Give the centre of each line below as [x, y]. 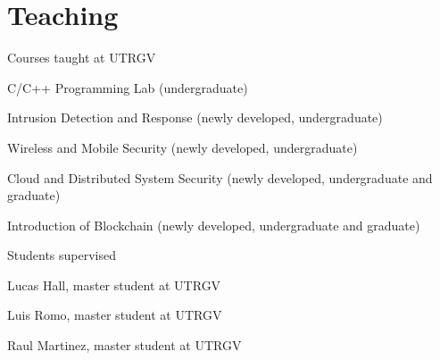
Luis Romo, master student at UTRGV [115, 315]
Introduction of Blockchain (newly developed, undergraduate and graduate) [214, 225]
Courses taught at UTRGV [82, 58]
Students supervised [62, 255]
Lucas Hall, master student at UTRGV [114, 285]
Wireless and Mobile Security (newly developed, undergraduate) [183, 147]
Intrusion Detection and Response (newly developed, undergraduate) [195, 117]
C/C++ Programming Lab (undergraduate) [128, 87]
